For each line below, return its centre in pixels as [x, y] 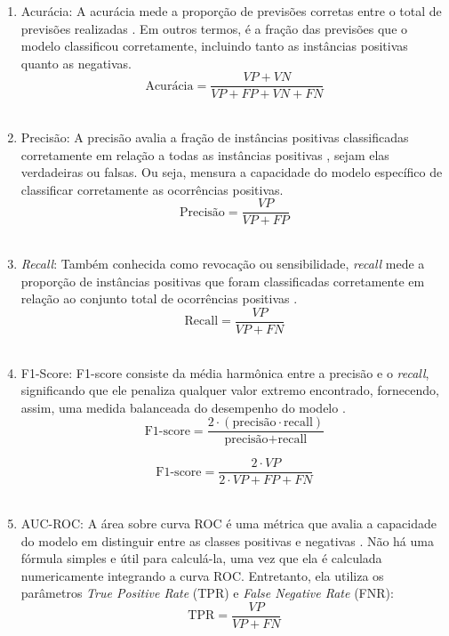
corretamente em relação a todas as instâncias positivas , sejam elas [205, 154]
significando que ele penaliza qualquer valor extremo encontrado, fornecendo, [230, 390]
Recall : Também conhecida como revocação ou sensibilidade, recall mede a [223, 264]
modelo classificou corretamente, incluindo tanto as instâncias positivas [214, 46]
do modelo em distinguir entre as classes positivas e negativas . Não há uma [227, 540]
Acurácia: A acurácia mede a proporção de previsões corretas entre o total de [231, 11]
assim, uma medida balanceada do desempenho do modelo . [183, 407]
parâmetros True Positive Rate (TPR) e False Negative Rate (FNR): [207, 593]
